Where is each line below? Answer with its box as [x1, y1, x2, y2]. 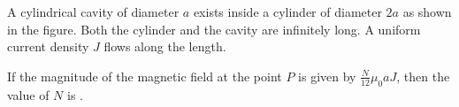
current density [7, 37, 89, 56]
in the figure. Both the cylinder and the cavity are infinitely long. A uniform [7, 19, 421, 38]
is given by [298, 66, 356, 85]
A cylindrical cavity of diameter [7, 3, 180, 20]
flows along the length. [103, 37, 226, 56]
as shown [402, 3, 452, 20]
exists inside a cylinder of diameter [193, 3, 382, 20]
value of [7, 85, 50, 103]
